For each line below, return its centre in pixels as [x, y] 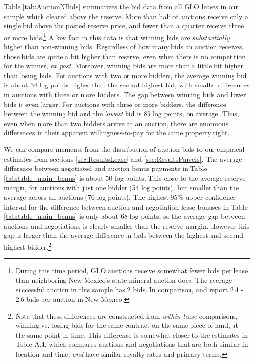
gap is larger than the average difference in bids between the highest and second [124, 235]
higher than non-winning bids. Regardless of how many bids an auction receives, [124, 47]
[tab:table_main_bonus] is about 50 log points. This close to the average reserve [125, 178]
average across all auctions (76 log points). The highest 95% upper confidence [120, 197]
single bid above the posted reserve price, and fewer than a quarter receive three [124, 26]
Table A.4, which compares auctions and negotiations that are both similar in [132, 344]
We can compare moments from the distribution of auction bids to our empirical [124, 149]
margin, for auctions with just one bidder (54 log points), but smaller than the [122, 187]
